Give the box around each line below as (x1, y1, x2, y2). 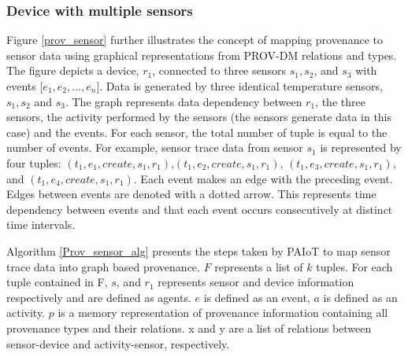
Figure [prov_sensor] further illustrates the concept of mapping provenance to (6, 31, 383, 48)
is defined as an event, (203, 289, 310, 305)
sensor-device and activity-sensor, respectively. (6, 335, 230, 351)
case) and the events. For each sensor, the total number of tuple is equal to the (6, 123, 388, 140)
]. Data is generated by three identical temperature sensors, (96, 78, 383, 94)
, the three (315, 93, 365, 109)
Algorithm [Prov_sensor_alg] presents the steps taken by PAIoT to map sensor (6, 242, 391, 259)
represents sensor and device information (158, 274, 354, 290)
